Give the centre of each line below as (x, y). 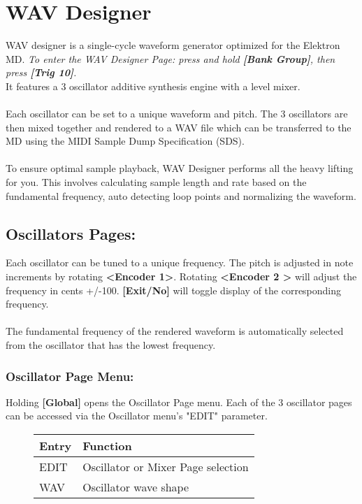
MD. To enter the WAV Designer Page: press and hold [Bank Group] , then (171, 58)
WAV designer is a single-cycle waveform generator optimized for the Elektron (173, 45)
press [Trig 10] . (41, 72)
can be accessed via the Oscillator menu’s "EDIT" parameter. (137, 416)
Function (107, 446)
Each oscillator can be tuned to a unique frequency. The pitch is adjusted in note (180, 262)
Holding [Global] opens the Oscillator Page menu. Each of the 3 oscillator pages (179, 402)
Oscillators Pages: (71, 233)
